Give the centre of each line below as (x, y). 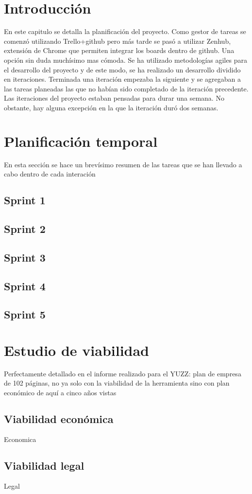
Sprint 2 (25, 228)
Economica (20, 439)
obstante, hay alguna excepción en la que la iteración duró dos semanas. (111, 107)
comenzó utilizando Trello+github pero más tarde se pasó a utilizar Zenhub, (118, 41)
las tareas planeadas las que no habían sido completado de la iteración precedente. (126, 88)
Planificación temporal (81, 141)
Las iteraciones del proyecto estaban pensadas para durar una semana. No (114, 98)
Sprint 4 (25, 286)
